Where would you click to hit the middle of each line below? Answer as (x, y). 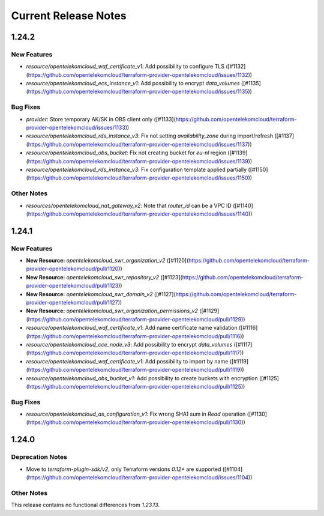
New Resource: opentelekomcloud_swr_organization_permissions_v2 (112, 311)
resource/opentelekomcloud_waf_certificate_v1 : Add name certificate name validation (132, 328)
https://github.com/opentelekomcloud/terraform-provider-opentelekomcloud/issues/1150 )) (140, 178)
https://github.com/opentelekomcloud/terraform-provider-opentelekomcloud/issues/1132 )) (140, 74)
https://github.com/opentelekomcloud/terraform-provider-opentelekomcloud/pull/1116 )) (136, 336)
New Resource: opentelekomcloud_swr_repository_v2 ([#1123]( (104, 277)
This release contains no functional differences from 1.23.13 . (85, 505)
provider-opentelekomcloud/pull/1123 (72, 286)
